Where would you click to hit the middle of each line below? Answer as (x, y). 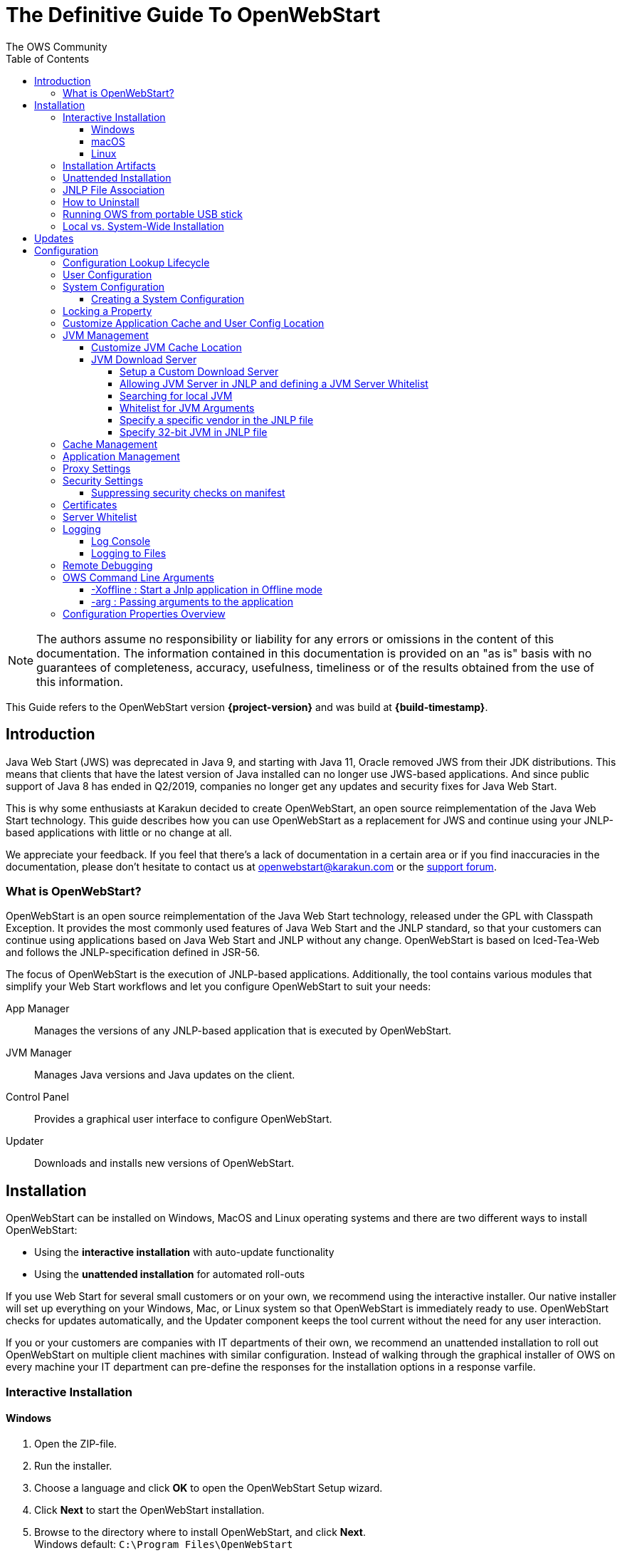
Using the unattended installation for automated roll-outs (170, 1274)
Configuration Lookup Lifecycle (136, 262)
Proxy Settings (97, 468)
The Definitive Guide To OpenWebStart (193, 15)
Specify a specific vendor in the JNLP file (217, 420)
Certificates (90, 504)
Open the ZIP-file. (76, 1443)
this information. (80, 681)
